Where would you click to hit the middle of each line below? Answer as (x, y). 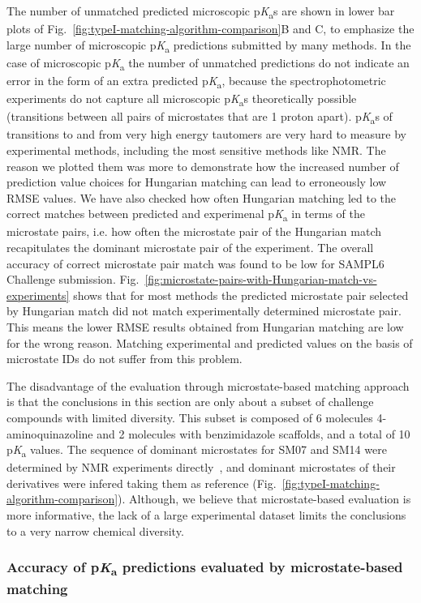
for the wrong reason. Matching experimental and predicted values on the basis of (210, 342)
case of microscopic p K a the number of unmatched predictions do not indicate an (208, 63)
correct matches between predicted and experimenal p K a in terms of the (186, 215)
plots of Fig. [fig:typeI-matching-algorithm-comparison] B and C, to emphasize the (210, 29)
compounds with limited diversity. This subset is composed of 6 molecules (190, 417)
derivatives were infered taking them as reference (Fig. (142, 483)
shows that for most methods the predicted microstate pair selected (241, 295)
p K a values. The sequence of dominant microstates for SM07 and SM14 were (197, 450)
